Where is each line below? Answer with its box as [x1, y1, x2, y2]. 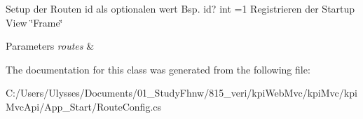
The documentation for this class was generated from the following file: [6, 62, 310, 76]
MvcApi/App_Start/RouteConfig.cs [6, 99, 162, 113]
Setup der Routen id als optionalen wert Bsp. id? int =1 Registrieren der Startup [6, 1, 355, 15]
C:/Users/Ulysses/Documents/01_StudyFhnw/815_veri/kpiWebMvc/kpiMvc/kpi [6, 85, 357, 100]
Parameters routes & [6, 38, 95, 53]
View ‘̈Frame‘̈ [6, 15, 63, 29]
